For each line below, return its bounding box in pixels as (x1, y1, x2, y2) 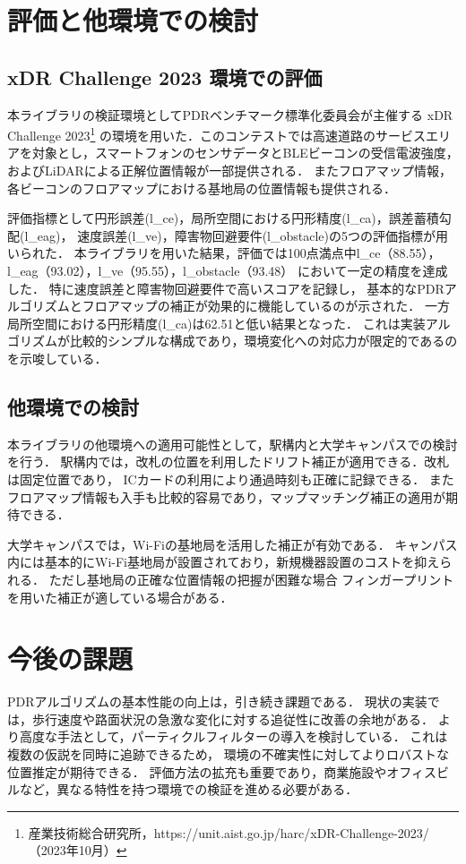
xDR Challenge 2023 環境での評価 (7, 63, 323, 90)
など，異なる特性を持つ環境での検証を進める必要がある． (19, 780, 358, 799)
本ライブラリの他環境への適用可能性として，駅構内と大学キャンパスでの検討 (7, 434, 458, 453)
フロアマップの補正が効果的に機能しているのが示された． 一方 (82, 296, 450, 315)
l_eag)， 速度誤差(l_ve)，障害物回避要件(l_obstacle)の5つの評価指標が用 (24, 226, 449, 244)
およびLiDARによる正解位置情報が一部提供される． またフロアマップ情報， (7, 161, 452, 180)
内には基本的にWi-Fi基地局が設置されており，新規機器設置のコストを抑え (7, 552, 440, 571)
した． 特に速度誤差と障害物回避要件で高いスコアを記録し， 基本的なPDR (7, 278, 444, 297)
